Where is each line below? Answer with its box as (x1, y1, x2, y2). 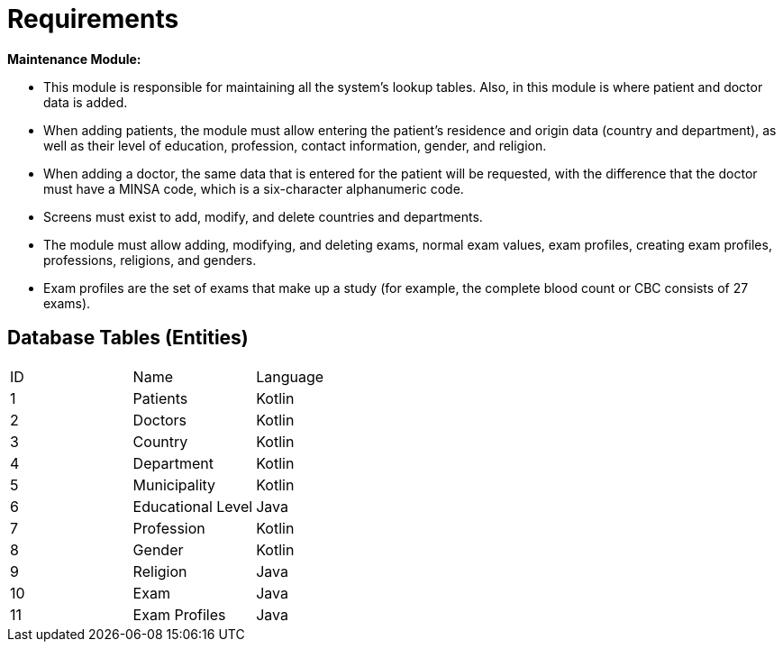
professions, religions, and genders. (43, 251, 257, 268)
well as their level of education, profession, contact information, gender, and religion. (43, 137, 547, 153)
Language (256, 367, 324, 386)
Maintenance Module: (7, 50, 141, 67)
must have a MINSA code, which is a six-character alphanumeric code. (43, 180, 464, 197)
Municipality (132, 475, 216, 494)
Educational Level (132, 497, 253, 516)
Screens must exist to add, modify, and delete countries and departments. (43, 208, 483, 224)
